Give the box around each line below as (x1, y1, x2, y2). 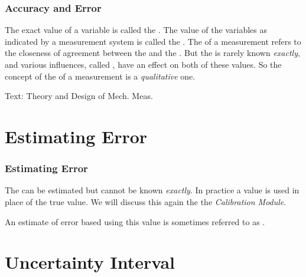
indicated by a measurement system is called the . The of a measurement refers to (5, 35, 301, 47)
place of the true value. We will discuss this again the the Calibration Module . (5, 195, 287, 207)
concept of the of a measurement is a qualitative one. (5, 70, 196, 82)
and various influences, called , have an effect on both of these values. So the (5, 58, 282, 70)
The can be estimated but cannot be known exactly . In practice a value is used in (5, 184, 300, 196)
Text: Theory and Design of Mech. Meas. (5, 90, 153, 102)
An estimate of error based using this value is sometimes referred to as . (5, 215, 265, 227)
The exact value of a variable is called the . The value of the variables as (5, 24, 267, 36)
